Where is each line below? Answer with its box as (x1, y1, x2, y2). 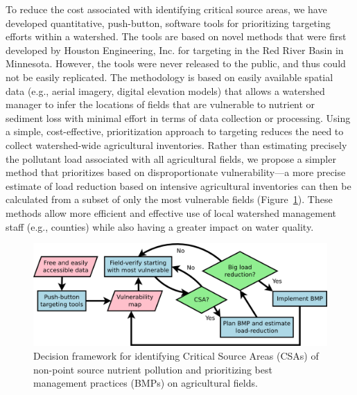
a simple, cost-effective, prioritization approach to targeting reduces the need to (6, 124, 344, 139)
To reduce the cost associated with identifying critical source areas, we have (6, 2, 327, 16)
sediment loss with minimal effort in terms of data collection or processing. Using (6, 110, 351, 125)
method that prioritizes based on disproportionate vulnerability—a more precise (6, 165, 346, 179)
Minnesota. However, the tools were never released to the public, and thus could (6, 56, 346, 71)
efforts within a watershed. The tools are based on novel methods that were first (6, 29, 347, 44)
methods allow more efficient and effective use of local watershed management (6, 205, 336, 220)
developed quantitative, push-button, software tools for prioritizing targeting (6, 15, 331, 30)
